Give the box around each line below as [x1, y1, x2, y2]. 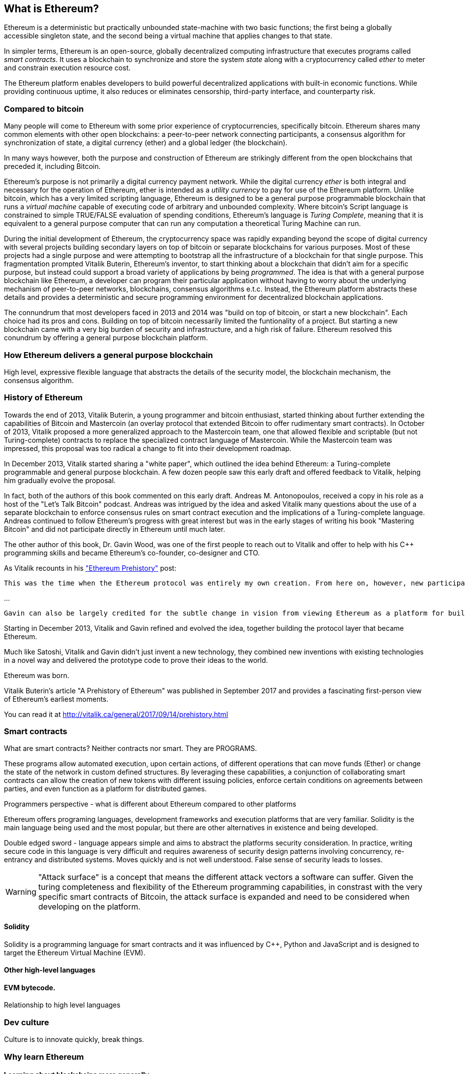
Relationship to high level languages [4, 1001, 121, 1009]
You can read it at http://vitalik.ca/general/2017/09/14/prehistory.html [4, 710, 228, 718]
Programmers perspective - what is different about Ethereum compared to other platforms [4, 800, 297, 809]
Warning [5, 887, 36, 897]
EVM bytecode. [4, 983, 56, 992]
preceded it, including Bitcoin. [4, 162, 101, 171]
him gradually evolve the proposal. [4, 476, 116, 485]
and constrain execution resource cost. [4, 64, 131, 72]
